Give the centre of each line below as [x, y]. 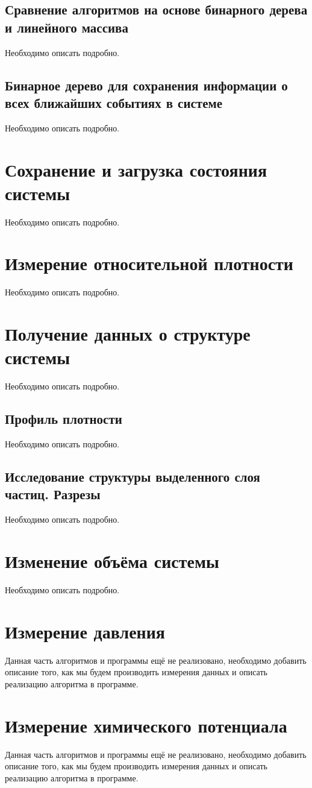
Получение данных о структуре [128, 334]
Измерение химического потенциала [146, 725]
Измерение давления [85, 631]
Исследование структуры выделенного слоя [133, 477]
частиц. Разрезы [53, 494]
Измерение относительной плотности [149, 263]
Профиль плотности [64, 419]
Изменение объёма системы [112, 561]
